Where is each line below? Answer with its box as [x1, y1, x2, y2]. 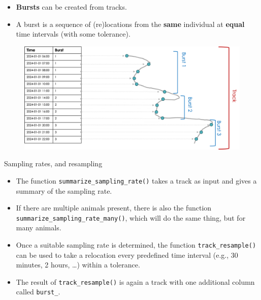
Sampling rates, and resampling [4, 158, 103, 169]
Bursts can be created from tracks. [16, 2, 127, 12]
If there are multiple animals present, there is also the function [16, 202, 212, 213]
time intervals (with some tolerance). [16, 28, 130, 39]
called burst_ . [16, 286, 60, 297]
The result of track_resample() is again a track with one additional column [16, 276, 255, 287]
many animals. [16, 222, 61, 233]
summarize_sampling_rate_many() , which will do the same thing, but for [16, 212, 246, 223]
